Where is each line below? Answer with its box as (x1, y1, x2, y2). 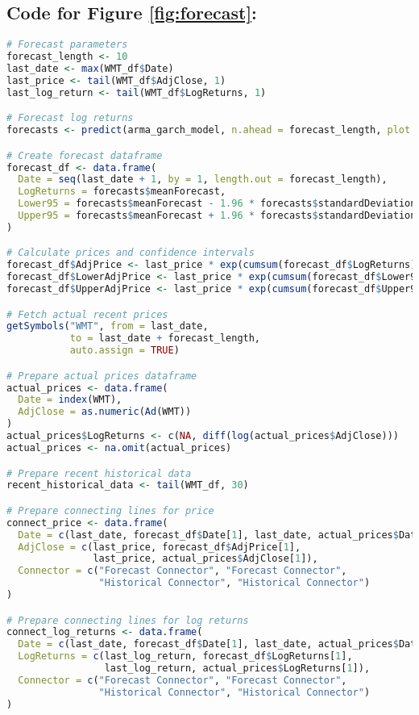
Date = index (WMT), (18, 394, 122, 406)
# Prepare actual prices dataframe (6, 370, 197, 382)
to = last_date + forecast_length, (69, 332, 261, 345)
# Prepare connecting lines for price (6, 504, 214, 516)
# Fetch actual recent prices (6, 308, 168, 320)
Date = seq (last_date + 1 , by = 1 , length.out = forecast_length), (18, 174, 388, 186)
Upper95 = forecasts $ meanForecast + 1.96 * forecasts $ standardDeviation (18, 210, 417, 222)
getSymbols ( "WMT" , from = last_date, (6, 320, 209, 332)
